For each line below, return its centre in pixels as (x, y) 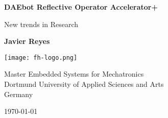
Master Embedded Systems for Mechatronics (74, 74)
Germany (19, 94)
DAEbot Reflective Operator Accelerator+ (81, 7)
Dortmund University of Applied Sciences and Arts (84, 84)
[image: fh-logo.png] (41, 57)
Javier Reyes (27, 41)
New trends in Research (41, 24)
